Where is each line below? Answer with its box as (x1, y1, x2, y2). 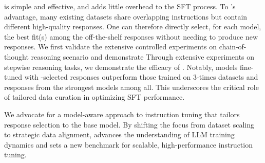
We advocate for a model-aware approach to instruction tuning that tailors (4, 108, 240, 119)
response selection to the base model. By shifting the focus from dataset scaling (4, 119, 254, 130)
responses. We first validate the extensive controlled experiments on (4, 41, 217, 52)
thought (4, 51, 29, 62)
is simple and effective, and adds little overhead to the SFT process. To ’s (4, 1, 236, 11)
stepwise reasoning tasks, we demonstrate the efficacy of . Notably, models (4, 61, 238, 72)
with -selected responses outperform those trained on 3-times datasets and (24, 71, 258, 82)
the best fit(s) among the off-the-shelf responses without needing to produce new (4, 31, 258, 42)
